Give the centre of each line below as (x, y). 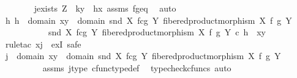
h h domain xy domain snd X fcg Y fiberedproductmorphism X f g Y (148, 20)
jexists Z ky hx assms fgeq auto (105, 8)
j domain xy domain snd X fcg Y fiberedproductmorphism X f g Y (143, 56)
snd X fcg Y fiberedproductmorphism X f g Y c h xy (157, 32)
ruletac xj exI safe (43, 44)
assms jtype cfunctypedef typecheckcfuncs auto (137, 67)
